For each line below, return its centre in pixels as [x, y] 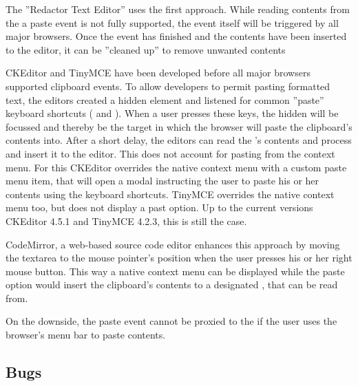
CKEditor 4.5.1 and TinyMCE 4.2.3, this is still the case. [126, 221]
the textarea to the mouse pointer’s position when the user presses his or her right [179, 258]
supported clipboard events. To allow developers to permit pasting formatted [168, 86]
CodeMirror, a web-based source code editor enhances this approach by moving [173, 244]
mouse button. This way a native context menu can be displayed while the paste [175, 271]
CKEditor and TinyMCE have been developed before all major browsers [158, 73]
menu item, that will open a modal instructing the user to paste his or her [162, 181]
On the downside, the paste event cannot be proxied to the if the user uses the [171, 321]
